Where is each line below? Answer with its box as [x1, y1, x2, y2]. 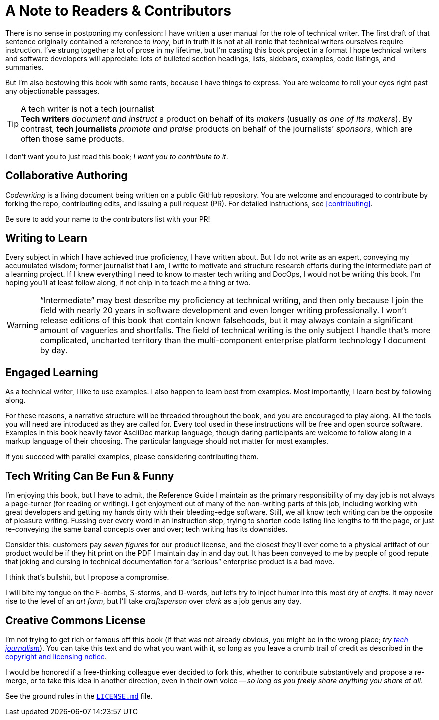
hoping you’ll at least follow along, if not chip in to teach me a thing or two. [5, 278, 251, 287]
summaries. [5, 62, 44, 71]
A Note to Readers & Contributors [5, 2, 231, 19]
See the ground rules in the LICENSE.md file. [5, 691, 153, 700]
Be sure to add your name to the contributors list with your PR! [5, 214, 210, 223]
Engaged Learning [5, 366, 98, 379]
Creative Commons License [5, 614, 146, 627]
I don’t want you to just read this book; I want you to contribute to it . [5, 152, 228, 161]
